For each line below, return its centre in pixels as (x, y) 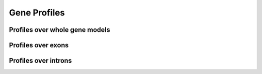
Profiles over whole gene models (59, 30)
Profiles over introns (41, 61)
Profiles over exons (39, 45)
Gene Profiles (37, 13)
